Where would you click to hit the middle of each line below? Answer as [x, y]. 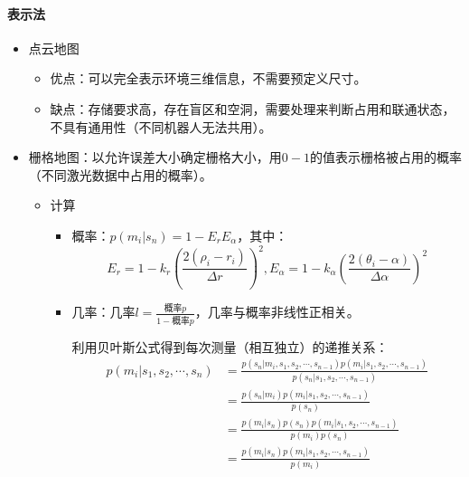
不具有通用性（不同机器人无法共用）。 [161, 126]
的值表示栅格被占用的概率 [385, 157]
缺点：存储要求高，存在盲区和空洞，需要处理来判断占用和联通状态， [253, 108]
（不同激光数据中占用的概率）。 [120, 174]
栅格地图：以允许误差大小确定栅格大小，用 [155, 157]
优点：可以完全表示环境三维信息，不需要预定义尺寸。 [208, 78]
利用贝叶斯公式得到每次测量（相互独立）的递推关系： [230, 346]
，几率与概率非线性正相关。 [277, 312]
